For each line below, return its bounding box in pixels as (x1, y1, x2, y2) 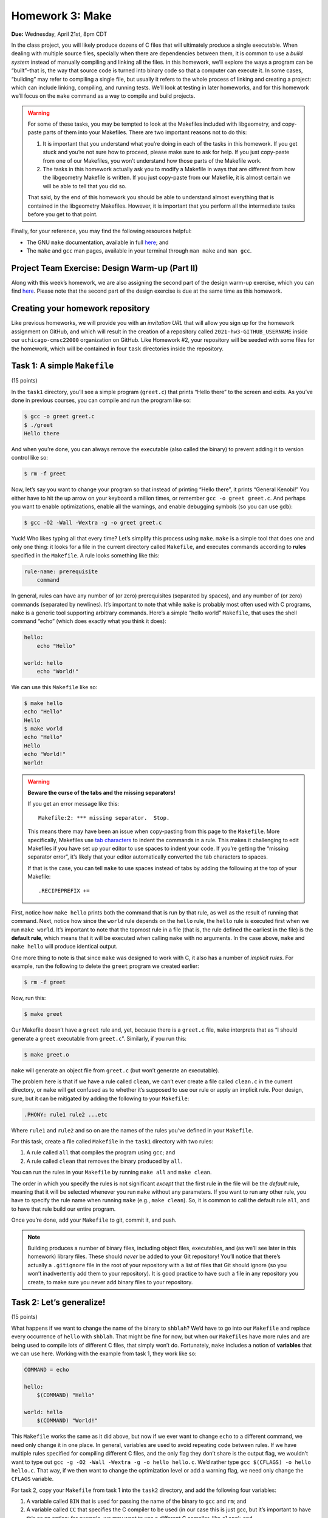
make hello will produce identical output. (11, 943, 118, 950)
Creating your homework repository (11, 304, 150, 314)
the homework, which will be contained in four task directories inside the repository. (11, 345, 224, 352)
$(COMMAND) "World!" (36, 1417, 98, 1424)
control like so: (11, 454, 49, 461)
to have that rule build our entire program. (11, 1205, 116, 1213)
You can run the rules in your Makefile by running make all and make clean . (11, 1169, 212, 1176)
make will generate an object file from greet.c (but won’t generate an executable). (11, 1066, 220, 1074)
